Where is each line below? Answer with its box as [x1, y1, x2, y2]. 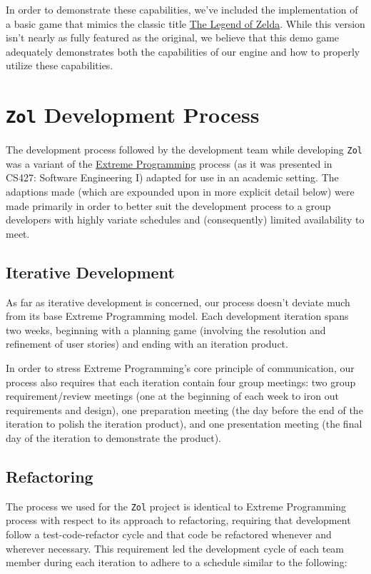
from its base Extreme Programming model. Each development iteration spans [6, 308, 349, 323]
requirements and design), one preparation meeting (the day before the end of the [6, 402, 363, 417]
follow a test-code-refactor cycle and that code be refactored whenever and [6, 527, 332, 542]
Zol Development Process [6, 100, 260, 129]
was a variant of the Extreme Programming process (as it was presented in [6, 156, 332, 171]
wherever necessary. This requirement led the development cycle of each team [6, 540, 345, 555]
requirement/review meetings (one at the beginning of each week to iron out [6, 388, 339, 403]
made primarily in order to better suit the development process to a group [6, 198, 331, 213]
